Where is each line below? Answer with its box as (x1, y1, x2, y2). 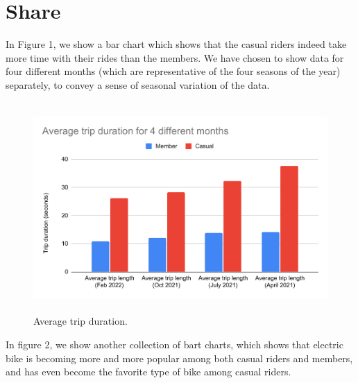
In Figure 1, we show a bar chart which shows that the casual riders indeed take (6, 37, 347, 51)
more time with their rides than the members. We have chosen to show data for (6, 50, 344, 65)
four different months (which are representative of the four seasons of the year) (6, 64, 341, 78)
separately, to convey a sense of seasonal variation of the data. (6, 77, 270, 92)
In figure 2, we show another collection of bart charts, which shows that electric (6, 337, 343, 352)
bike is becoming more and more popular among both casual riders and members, (6, 350, 353, 365)
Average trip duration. (33, 314, 128, 328)
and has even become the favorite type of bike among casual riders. (6, 364, 291, 379)
